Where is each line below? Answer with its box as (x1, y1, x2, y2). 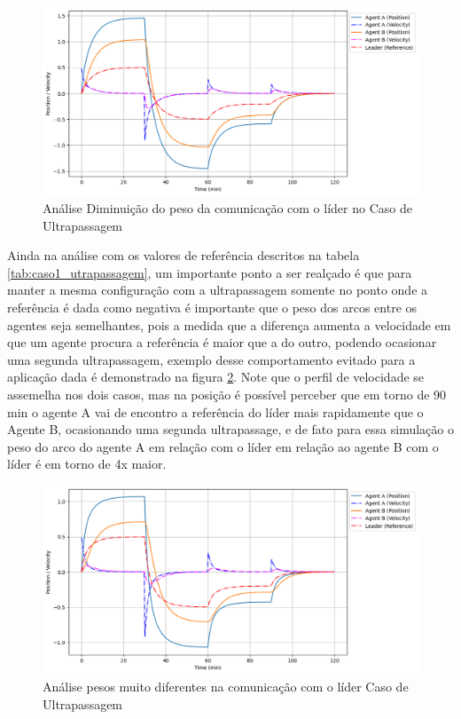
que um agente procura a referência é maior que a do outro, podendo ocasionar (7, 333, 437, 352)
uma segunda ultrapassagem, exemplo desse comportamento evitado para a (7, 350, 416, 368)
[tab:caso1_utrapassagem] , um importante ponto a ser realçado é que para (7, 263, 412, 281)
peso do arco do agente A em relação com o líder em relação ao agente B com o (7, 437, 439, 455)
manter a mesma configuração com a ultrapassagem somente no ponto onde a (7, 280, 428, 299)
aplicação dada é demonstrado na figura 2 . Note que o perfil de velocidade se (7, 367, 425, 386)
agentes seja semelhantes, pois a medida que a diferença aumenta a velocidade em (7, 315, 451, 334)
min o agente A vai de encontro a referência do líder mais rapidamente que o (7, 402, 424, 421)
